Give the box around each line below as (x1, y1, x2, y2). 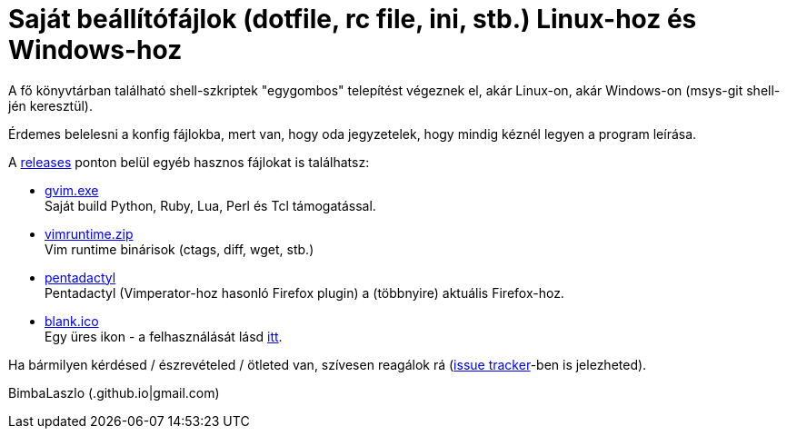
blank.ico (45, 312, 99, 329)
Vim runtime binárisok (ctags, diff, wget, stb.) (45, 241, 314, 257)
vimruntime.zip (45, 225, 134, 242)
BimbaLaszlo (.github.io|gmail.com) (8, 384, 220, 401)
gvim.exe (45, 182, 99, 198)
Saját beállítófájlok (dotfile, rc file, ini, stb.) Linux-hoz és (8, 4, 697, 35)
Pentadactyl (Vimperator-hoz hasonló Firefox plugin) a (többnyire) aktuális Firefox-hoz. (45, 284, 564, 301)
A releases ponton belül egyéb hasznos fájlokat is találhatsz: (8, 154, 370, 170)
